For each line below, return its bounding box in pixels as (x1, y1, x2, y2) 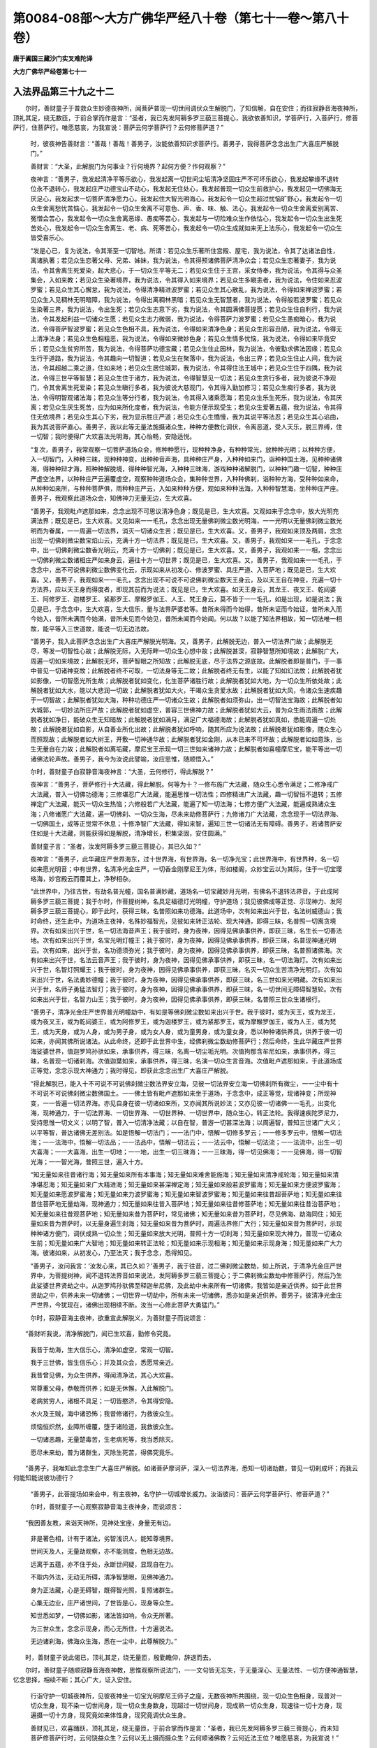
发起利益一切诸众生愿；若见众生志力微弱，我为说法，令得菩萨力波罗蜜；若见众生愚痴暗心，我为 (54, 315, 330, 323)
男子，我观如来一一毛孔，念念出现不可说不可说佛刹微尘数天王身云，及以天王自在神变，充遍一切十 (60, 575, 342, 584)
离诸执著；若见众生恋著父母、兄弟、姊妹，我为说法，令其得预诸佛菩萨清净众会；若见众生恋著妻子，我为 (30, 256, 330, 265)
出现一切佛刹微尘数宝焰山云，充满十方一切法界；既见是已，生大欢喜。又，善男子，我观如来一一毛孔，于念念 (30, 536, 342, 545)
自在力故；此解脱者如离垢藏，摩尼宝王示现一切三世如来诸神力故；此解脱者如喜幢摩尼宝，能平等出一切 (48, 745, 342, 753)
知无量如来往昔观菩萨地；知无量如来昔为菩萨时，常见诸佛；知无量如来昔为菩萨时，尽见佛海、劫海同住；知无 (30, 1210, 342, 1218)
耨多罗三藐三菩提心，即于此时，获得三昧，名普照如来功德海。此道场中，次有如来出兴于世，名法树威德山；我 (30, 907, 342, 915)
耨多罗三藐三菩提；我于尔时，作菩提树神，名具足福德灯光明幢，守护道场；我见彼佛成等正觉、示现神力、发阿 (30, 897, 342, 905)
